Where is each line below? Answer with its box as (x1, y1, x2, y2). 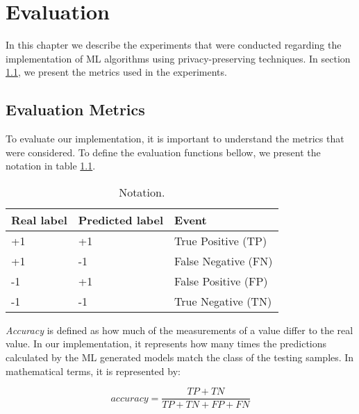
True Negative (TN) (174, 292, 272, 309)
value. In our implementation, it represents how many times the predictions (6, 336, 327, 351)
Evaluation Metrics (6, 99, 145, 120)
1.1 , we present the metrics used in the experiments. (6, 65, 227, 79)
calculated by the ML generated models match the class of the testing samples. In (6, 350, 354, 365)
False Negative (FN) (174, 252, 273, 269)
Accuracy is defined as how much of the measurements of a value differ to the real (6, 322, 353, 337)
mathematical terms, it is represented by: (6, 363, 181, 378)
